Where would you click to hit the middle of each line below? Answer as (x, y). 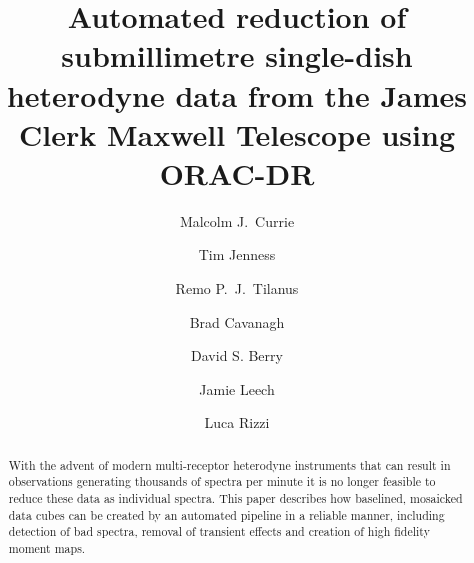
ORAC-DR (237, 172)
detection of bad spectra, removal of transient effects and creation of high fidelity (219, 531)
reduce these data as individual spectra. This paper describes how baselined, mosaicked (235, 498)
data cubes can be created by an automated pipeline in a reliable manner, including (226, 514)
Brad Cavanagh (237, 321)
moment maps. (47, 548)
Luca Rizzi (237, 422)
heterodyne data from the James (237, 94)
